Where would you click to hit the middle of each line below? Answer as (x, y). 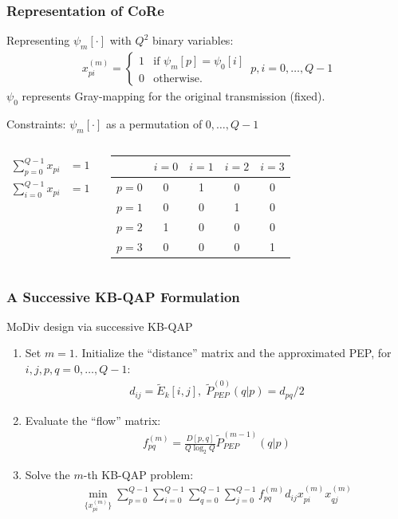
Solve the (47, 474)
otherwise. (178, 79)
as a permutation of (154, 123)
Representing (38, 40)
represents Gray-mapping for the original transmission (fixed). (173, 96)
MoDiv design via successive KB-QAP (100, 326)
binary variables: (193, 40)
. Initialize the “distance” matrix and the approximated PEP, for (233, 353)
